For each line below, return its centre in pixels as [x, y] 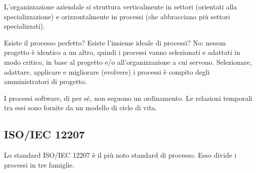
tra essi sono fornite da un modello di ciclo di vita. [81, 108]
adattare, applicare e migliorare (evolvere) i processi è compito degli [107, 71]
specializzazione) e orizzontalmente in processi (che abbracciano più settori [117, 16]
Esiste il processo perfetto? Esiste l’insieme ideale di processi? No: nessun [115, 42]
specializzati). [24, 26]
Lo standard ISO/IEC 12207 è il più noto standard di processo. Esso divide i [120, 155]
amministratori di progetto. [45, 81]
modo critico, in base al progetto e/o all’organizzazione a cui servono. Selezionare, [128, 62]
